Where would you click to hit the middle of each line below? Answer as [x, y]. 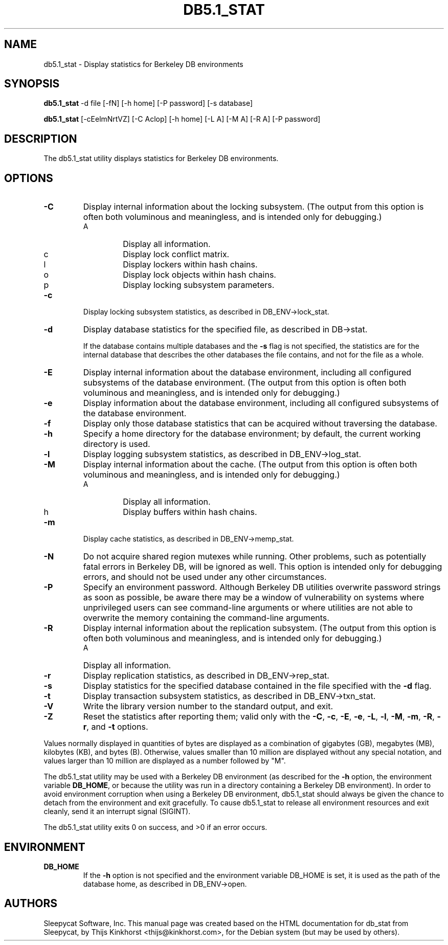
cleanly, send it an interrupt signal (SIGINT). [117, 812]
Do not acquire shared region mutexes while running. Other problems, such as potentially [255, 557]
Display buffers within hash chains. [190, 512]
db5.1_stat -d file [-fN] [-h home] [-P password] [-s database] [148, 103]
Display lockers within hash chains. [190, 265]
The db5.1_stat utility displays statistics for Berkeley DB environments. [161, 159]
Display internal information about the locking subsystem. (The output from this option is [253, 207]
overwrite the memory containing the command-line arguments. [206, 618]
